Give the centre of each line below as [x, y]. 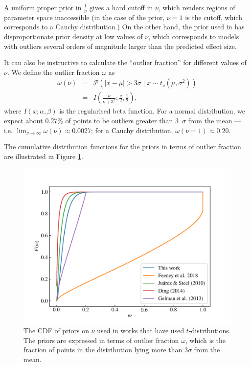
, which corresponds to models [194, 36]
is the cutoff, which [214, 17]
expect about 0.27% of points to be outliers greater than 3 [91, 121]
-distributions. [210, 331]
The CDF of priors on [56, 331]
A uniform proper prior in [43, 7]
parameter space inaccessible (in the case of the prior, [84, 17]
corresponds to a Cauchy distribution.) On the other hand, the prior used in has [124, 27]
